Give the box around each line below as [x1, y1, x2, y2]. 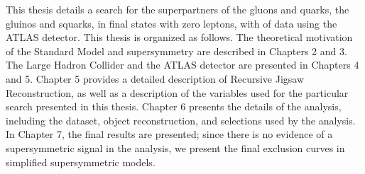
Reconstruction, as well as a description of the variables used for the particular [6, 85, 349, 100]
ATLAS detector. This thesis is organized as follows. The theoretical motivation [6, 30, 353, 45]
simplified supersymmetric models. [6, 154, 156, 169]
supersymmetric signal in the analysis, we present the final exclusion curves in [6, 140, 345, 155]
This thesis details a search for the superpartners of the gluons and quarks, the [6, 2, 349, 16]
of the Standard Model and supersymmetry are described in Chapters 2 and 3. [6, 43, 347, 58]
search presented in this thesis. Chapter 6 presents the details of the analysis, [6, 99, 342, 114]
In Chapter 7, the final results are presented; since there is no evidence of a [6, 127, 333, 141]
